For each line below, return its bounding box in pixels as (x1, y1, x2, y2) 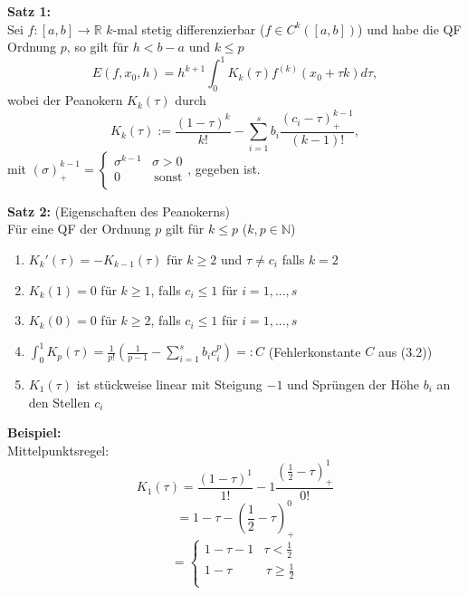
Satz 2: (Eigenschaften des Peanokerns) (7, 201, 230, 220)
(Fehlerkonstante (268, 341, 361, 360)
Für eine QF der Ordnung (7, 219, 151, 238)
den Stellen (28, 392, 91, 411)
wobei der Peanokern (7, 91, 123, 110)
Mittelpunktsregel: (7, 440, 110, 459)
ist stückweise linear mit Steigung (76, 375, 263, 393)
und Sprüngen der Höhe (287, 375, 420, 393)
